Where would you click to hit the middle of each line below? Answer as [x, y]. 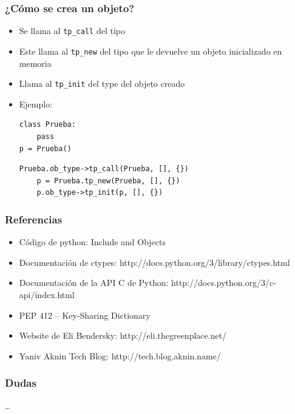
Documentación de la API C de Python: [94, 283]
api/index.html [47, 294]
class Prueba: [47, 125]
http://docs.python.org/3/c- [224, 283]
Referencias [34, 219]
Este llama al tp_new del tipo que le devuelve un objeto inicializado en [151, 51]
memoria [35, 63]
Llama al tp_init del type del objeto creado [102, 83]
